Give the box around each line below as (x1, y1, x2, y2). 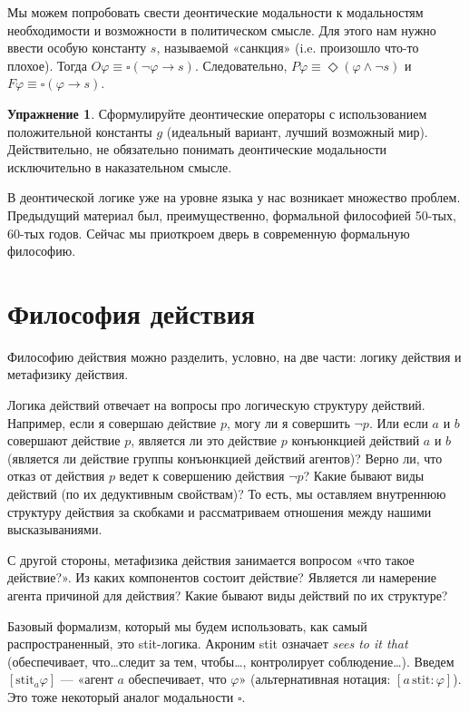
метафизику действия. (7, 365, 129, 384)
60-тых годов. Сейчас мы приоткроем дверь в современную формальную (7, 223, 410, 242)
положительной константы (7, 122, 152, 141)
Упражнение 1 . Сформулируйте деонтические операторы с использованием (7, 103, 427, 122)
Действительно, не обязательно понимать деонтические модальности (7, 140, 387, 159)
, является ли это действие (131, 431, 278, 450)
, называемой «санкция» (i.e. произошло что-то (156, 38, 419, 57)
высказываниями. (7, 520, 103, 539)
